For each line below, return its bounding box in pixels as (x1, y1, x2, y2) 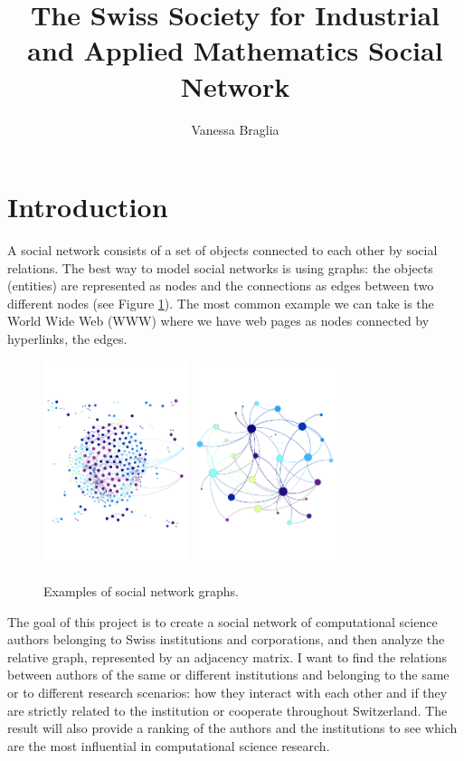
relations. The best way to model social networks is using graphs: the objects (7, 258, 433, 277)
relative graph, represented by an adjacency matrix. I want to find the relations (7, 647, 448, 666)
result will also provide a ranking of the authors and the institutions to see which (7, 718, 458, 737)
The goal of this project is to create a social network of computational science (7, 612, 438, 631)
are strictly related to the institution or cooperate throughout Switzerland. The (7, 700, 448, 719)
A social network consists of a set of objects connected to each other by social (7, 241, 438, 260)
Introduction (7, 188, 168, 225)
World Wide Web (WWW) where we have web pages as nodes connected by (7, 311, 430, 330)
